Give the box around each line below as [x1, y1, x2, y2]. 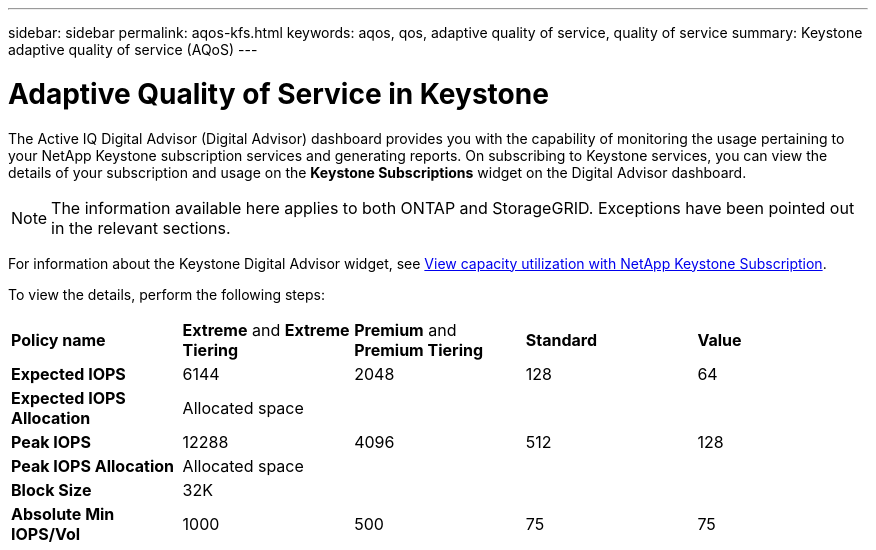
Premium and [354, 319, 457, 340]
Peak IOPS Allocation [11, 455, 174, 476]
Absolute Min [11, 503, 115, 524]
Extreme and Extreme [182, 319, 350, 340]
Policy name [11, 329, 106, 350]
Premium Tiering [354, 339, 484, 360]
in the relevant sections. [51, 217, 231, 238]
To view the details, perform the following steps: [8, 285, 325, 303]
